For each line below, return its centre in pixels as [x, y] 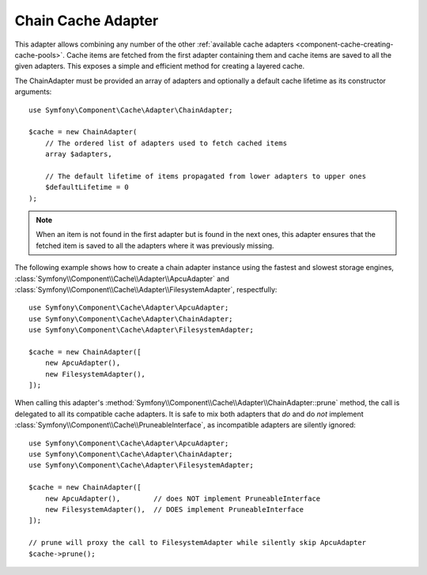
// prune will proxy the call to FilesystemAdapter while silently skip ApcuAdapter [198, 543]
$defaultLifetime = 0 [87, 187]
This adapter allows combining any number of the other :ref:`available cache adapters [154, 44]
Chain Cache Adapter [87, 21]
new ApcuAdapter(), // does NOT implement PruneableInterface [183, 498]
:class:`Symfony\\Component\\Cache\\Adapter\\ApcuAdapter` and [122, 278]
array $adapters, [78, 154]
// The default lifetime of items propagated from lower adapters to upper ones [206, 176]
